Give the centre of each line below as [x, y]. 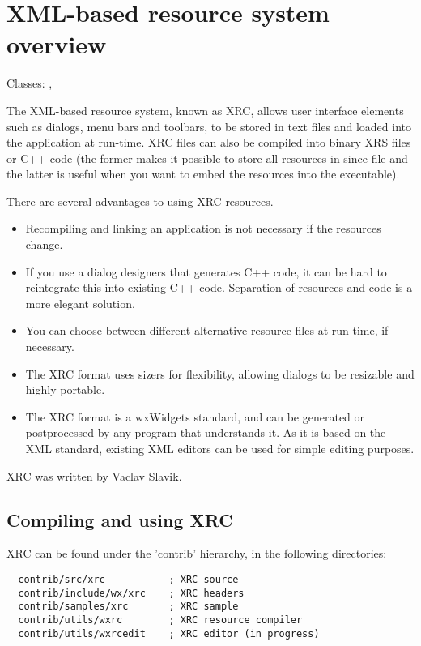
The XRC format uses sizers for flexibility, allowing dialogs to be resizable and [220, 373]
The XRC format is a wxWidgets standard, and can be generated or [195, 416]
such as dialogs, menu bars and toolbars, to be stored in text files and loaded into [209, 126]
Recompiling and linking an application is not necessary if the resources [203, 228]
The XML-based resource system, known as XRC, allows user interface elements [205, 110]
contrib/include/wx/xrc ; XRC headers [131, 593]
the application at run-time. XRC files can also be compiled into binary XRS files [209, 142]
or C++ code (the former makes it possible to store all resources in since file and [207, 158]
